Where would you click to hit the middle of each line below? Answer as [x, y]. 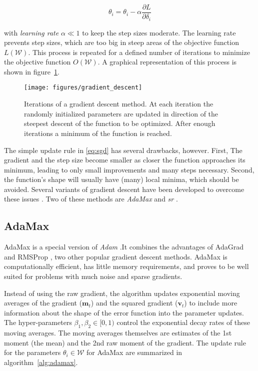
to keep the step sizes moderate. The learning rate [159, 32]
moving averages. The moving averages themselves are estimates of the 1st [118, 333]
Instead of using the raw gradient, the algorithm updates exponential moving [122, 293]
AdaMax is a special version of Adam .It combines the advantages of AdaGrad [124, 247]
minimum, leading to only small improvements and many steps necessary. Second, [129, 169]
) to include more [211, 303]
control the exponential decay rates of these [183, 322]
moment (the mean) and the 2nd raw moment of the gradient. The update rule [125, 342]
